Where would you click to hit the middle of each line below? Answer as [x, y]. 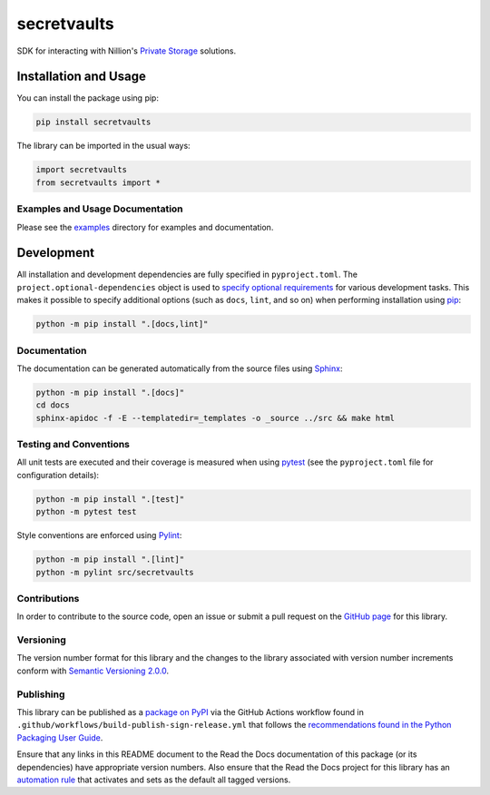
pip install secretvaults [93, 122]
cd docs [53, 405]
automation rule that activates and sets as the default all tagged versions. [154, 780]
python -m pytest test [86, 512]
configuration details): [58, 475]
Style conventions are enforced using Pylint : [99, 535]
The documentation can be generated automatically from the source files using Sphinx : [180, 368]
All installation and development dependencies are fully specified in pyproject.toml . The [187, 275]
